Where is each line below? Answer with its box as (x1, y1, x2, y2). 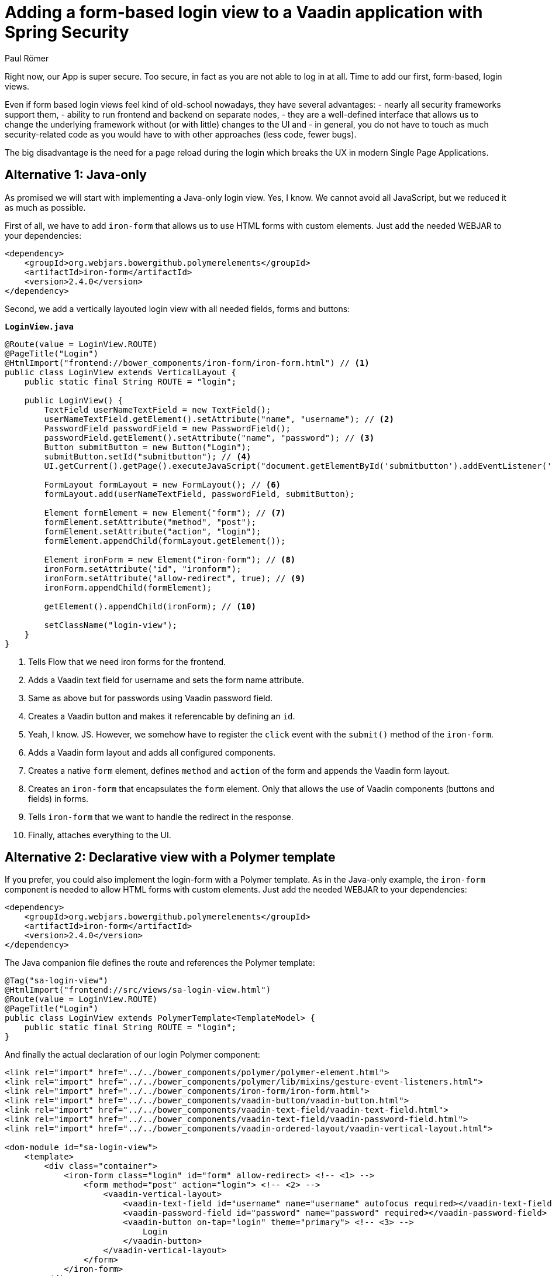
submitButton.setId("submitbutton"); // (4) (44, 451, 251, 461)
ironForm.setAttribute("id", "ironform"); (44, 564, 241, 574)
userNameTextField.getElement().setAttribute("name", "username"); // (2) (44, 414, 394, 424)
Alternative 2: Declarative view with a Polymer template (5, 850, 336, 865)
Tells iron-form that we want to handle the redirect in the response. (28, 811, 294, 822)
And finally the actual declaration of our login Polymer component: (5, 1049, 260, 1060)
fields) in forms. (28, 793, 89, 804)
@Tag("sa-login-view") (5, 976, 109, 986)
